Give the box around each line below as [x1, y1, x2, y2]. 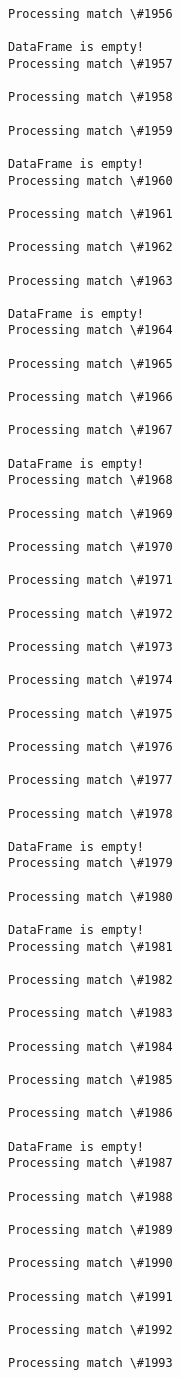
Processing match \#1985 [8, 1073, 173, 1087]
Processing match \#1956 [8, 7, 173, 21]
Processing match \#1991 [8, 1289, 173, 1304]
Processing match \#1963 [8, 273, 173, 288]
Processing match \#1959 [8, 123, 173, 138]
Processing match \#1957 [8, 56, 173, 71]
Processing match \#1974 [8, 673, 173, 688]
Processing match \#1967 [8, 423, 173, 438]
